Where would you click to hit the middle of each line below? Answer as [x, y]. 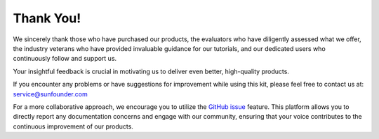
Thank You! [47, 18]
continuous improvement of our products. [73, 126]
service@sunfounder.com [50, 94]
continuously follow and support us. [65, 59]
